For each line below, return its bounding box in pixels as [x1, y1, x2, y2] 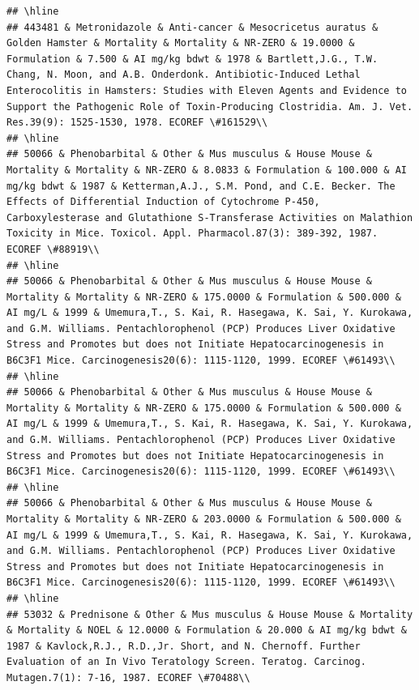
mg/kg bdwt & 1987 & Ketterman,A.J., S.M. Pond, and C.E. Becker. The [6, 180, 395, 192]
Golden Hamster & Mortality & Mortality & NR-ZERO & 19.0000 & [6, 37, 355, 49]
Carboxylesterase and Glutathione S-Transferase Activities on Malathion [6, 211, 413, 224]
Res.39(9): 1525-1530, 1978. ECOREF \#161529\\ [6, 117, 268, 129]
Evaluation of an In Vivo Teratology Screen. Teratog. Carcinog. [6, 656, 366, 668]
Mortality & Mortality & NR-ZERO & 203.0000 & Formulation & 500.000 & [6, 513, 401, 525]
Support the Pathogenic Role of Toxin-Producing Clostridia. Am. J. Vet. [6, 100, 413, 113]
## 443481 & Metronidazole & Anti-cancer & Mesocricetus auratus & [6, 21, 378, 33]
